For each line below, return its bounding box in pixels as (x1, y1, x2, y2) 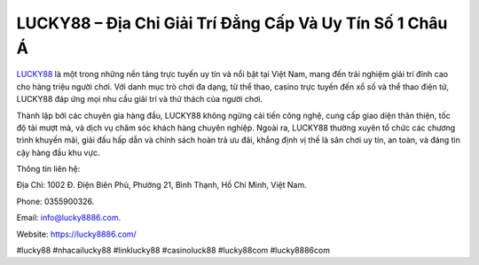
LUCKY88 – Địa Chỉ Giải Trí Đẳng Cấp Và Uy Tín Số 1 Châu (16, 13, 448, 33)
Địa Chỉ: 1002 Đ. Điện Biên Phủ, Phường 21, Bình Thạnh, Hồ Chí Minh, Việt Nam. (16, 180, 307, 191)
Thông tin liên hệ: (16, 164, 81, 175)
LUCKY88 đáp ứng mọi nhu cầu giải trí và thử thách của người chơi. (16, 94, 263, 105)
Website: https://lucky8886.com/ (16, 229, 137, 239)
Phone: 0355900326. (16, 196, 95, 207)
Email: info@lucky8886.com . (16, 213, 122, 223)
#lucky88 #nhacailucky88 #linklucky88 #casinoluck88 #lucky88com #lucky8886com (16, 245, 330, 256)
